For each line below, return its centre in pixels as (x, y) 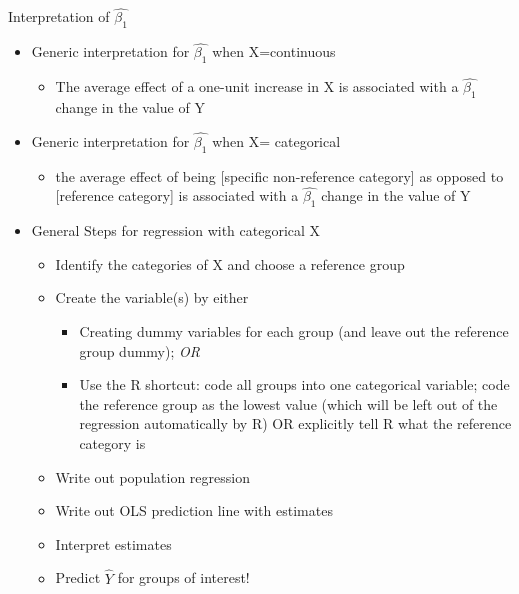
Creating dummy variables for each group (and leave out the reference (294, 331)
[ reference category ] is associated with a (177, 195)
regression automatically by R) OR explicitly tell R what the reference (295, 423)
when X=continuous (274, 51)
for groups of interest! (183, 577)
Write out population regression (152, 476)
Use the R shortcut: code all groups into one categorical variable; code (294, 384)
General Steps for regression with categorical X (176, 230)
